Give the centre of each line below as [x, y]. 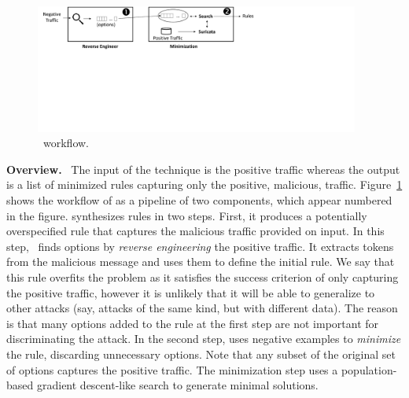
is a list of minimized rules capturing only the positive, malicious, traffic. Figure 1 [204, 184]
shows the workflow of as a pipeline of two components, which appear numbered [199, 200]
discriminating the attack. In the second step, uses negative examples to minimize [204, 339]
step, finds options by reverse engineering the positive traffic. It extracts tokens [200, 246]
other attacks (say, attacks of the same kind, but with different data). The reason [202, 308]
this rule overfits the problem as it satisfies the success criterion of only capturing [203, 277]
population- [369, 369]
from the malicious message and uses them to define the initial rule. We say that [201, 262]
